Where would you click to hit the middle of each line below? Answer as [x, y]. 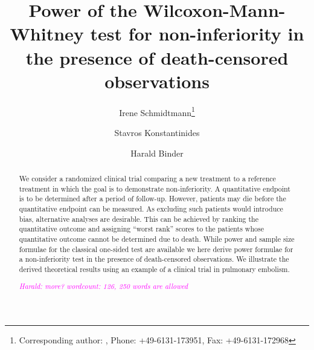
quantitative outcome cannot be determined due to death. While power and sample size [157, 238]
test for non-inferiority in [197, 34]
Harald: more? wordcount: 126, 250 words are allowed [103, 286]
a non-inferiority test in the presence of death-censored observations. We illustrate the [154, 259]
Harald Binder [157, 153]
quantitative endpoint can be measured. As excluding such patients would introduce [151, 208]
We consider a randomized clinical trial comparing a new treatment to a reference [147, 178]
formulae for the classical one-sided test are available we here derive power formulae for [156, 249]
